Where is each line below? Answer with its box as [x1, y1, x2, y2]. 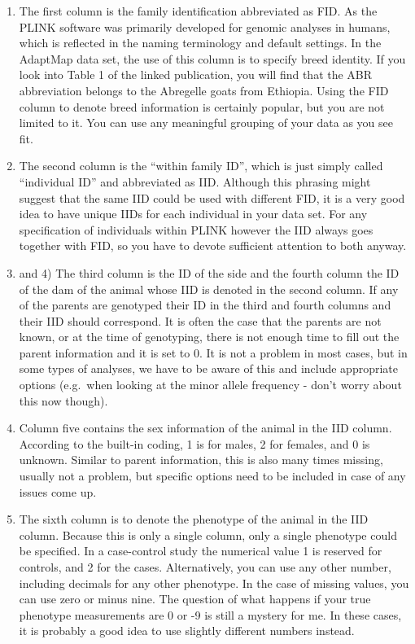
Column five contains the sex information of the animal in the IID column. [19, 419, 392, 436]
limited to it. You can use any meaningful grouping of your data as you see [19, 114, 394, 131]
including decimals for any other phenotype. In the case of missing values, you [19, 574, 409, 591]
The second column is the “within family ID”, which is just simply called [19, 157, 383, 174]
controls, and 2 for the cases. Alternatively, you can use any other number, [19, 559, 391, 575]
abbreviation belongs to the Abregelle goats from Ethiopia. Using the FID [19, 81, 389, 99]
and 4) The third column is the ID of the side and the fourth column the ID [19, 264, 400, 281]
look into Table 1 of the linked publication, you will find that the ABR [19, 66, 373, 83]
